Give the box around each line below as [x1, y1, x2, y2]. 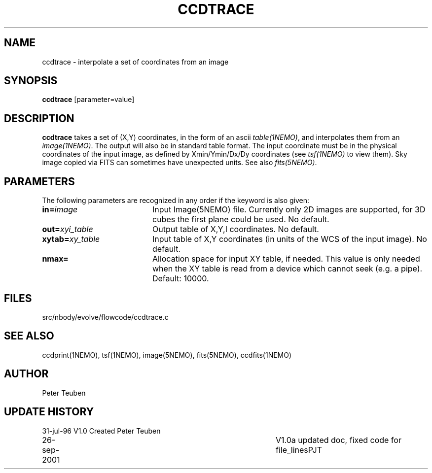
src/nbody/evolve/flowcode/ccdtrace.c [42, 312, 169, 321]
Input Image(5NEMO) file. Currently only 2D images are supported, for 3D [152, 204, 426, 215]
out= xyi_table [42, 224, 93, 235]
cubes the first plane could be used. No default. [152, 214, 329, 225]
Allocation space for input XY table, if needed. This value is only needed [152, 254, 420, 264]
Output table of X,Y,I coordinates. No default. [152, 224, 319, 235]
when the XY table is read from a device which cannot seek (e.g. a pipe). [152, 264, 423, 274]
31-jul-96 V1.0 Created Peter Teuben [42, 426, 161, 435]
